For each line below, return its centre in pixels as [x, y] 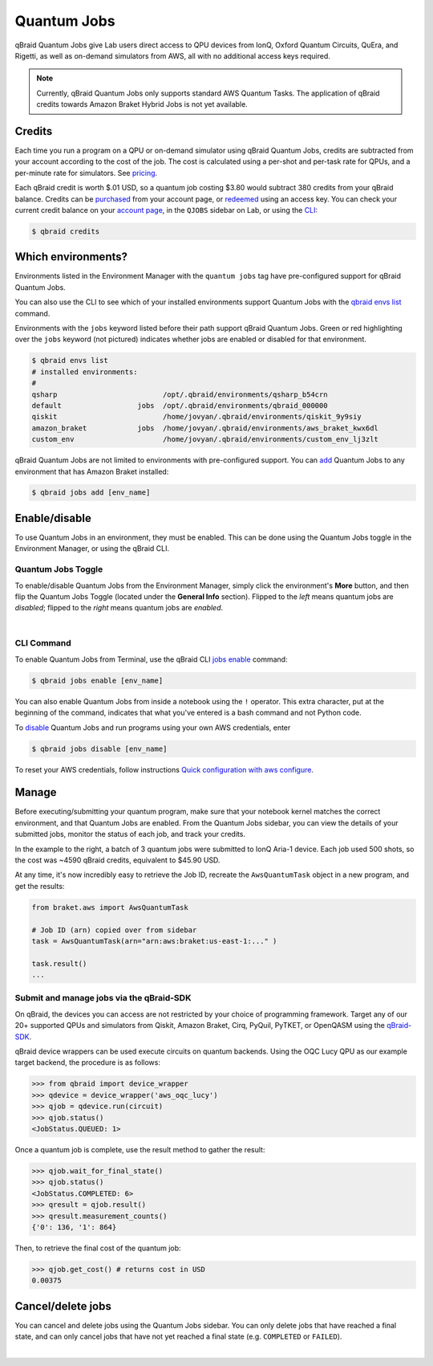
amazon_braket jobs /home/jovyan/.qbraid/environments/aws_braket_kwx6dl [205, 428]
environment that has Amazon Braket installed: [92, 471]
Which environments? [71, 257]
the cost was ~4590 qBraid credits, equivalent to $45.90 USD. [117, 860]
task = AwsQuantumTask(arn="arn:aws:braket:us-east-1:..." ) [154, 941]
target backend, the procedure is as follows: [87, 1062]
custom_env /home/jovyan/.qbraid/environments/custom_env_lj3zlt [205, 439]
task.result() [59, 963]
